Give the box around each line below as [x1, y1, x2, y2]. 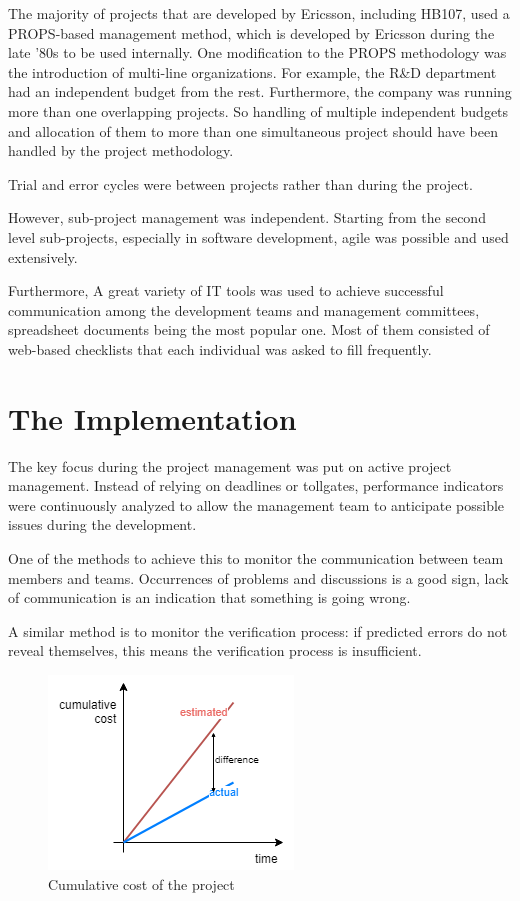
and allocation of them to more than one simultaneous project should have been [8, 120, 498, 141]
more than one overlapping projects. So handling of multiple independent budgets [8, 100, 509, 121]
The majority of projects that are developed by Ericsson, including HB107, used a [8, 3, 510, 23]
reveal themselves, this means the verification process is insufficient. [8, 640, 422, 661]
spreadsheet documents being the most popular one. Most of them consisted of [8, 319, 490, 340]
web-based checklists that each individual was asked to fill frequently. [8, 338, 432, 359]
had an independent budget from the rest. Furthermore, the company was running [8, 81, 512, 102]
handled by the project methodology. [8, 140, 234, 161]
